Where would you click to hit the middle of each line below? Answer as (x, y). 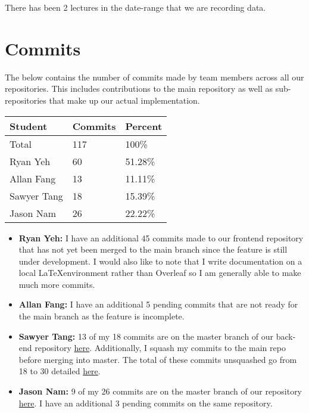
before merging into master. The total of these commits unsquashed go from (158, 359)
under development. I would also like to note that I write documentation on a (160, 261)
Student (29, 126)
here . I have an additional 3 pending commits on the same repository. (146, 403)
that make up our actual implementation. (124, 100)
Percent (144, 126)
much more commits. (57, 284)
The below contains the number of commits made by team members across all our (154, 77)
